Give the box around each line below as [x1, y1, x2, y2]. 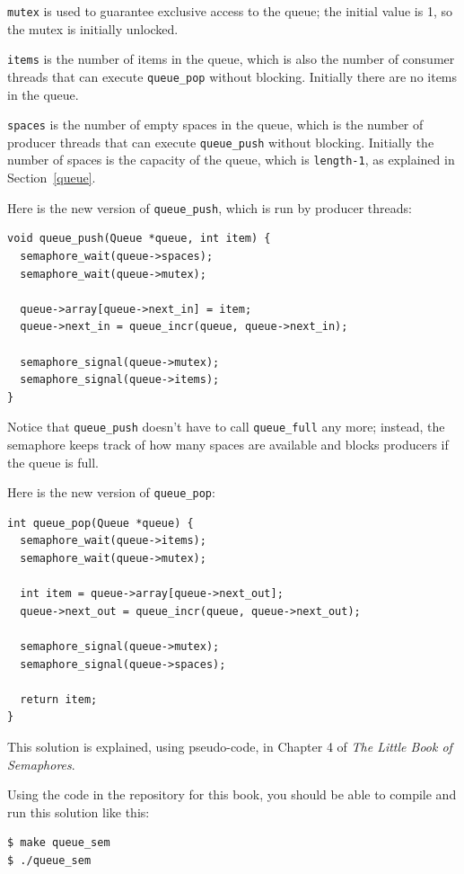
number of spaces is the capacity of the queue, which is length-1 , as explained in [7, 150, 455, 169]
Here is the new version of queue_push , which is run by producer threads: [7, 198, 412, 217]
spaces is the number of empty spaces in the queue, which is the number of [7, 115, 424, 134]
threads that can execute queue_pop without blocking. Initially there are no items [7, 67, 458, 85]
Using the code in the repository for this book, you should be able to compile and [7, 785, 457, 804]
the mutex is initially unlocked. [7, 19, 179, 38]
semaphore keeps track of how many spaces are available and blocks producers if [7, 434, 449, 453]
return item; [20, 692, 98, 706]
